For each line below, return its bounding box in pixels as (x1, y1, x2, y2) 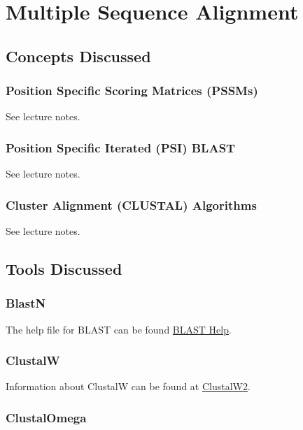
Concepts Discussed (6, 45, 151, 66)
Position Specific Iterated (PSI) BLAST (6, 138, 236, 156)
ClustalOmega (6, 408, 87, 426)
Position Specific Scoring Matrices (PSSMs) (6, 82, 258, 99)
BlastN (6, 294, 46, 312)
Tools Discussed (6, 257, 122, 279)
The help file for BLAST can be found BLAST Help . (6, 322, 232, 336)
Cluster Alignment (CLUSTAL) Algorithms (6, 196, 257, 213)
